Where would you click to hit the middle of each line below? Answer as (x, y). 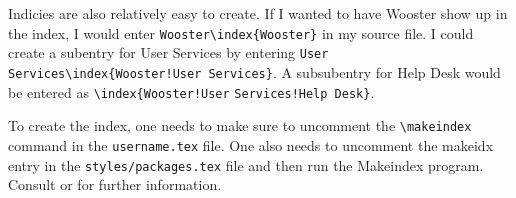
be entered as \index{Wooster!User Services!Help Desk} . (191, 91)
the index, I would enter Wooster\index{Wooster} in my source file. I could (241, 32)
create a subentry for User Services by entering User (168, 52)
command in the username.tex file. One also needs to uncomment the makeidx (251, 144)
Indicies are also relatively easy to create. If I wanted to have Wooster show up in (258, 13)
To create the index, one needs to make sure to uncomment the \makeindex (240, 125)
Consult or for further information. (115, 184)
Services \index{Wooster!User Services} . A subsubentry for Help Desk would (254, 71)
